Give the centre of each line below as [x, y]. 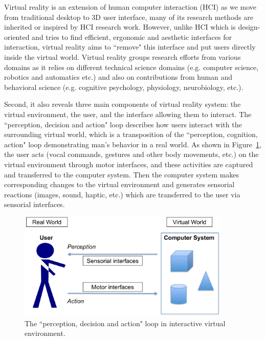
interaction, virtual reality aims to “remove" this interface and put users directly [130, 47]
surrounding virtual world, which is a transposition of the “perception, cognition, [131, 134]
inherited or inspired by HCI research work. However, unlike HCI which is [120, 27]
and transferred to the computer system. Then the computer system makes [122, 174]
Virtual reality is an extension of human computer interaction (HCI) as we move [130, 7]
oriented [17, 37]
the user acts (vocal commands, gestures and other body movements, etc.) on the [131, 154]
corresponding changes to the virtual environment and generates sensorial [119, 184]
